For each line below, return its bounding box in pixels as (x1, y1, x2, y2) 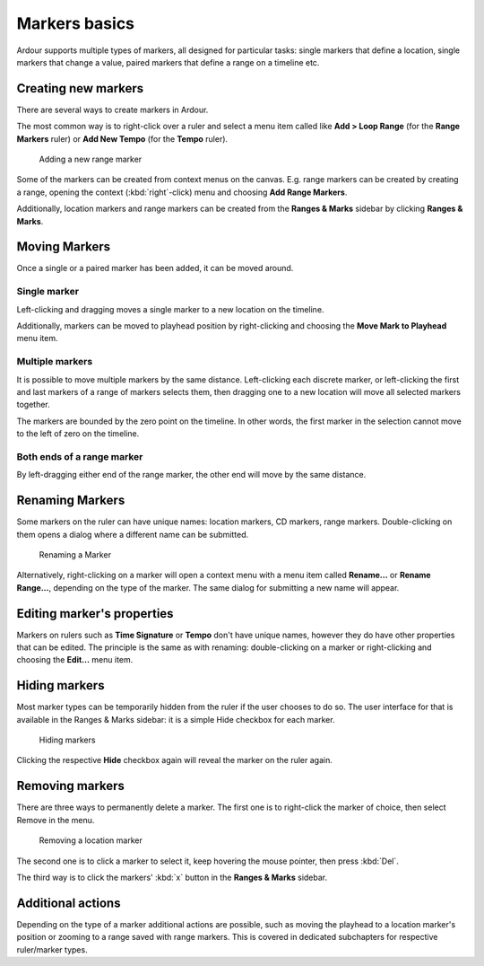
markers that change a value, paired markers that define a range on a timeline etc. (16, 57, 320, 67)
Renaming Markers (16, 493, 125, 508)
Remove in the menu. (16, 814, 95, 825)
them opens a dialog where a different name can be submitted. (16, 529, 249, 540)
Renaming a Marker (39, 549, 112, 560)
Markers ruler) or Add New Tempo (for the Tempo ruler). (16, 133, 229, 144)
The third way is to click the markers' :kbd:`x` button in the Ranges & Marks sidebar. (16, 872, 328, 883)
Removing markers (16, 778, 125, 794)
